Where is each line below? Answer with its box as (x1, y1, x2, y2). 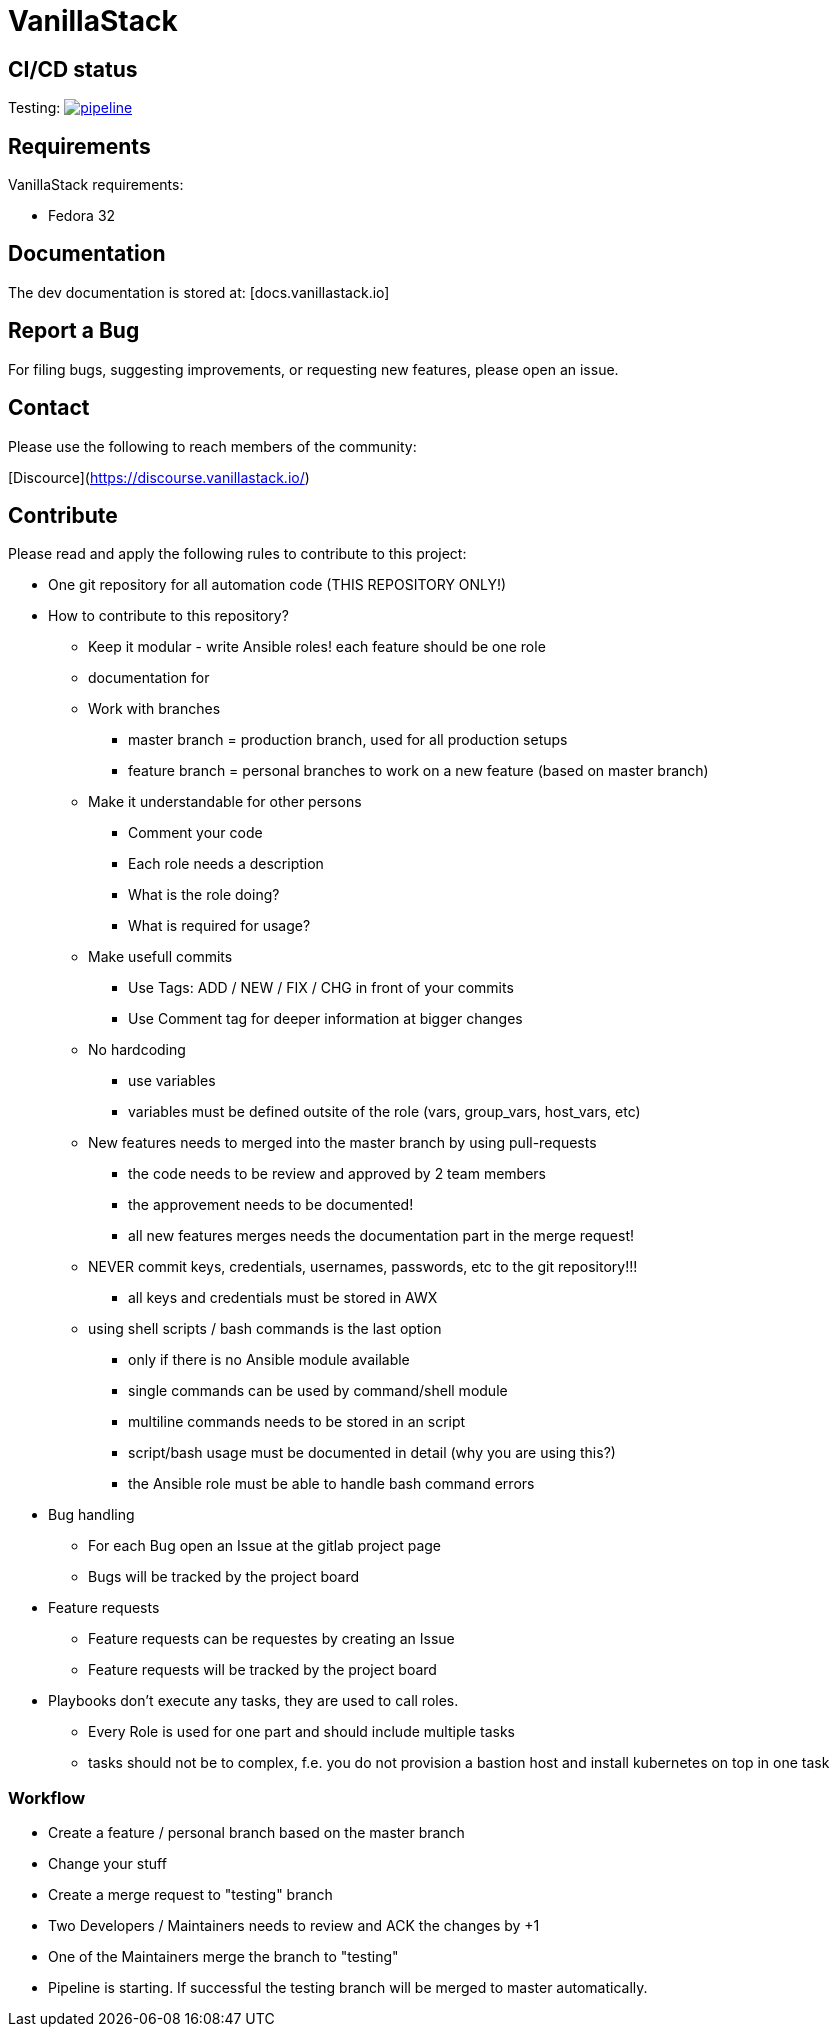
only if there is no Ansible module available (128, 1351, 410, 1369)
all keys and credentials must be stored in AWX (128, 1289, 438, 1307)
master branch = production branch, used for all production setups (128, 731, 568, 749)
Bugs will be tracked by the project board (88, 1568, 360, 1586)
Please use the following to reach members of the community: (8, 437, 417, 455)
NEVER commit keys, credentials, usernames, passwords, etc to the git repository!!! (88, 1258, 638, 1276)
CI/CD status (8, 56, 138, 82)
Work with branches (88, 700, 221, 718)
